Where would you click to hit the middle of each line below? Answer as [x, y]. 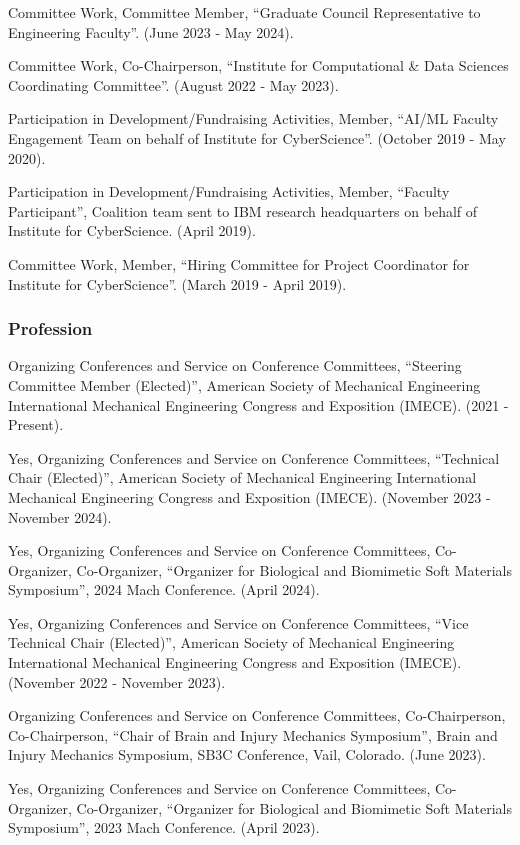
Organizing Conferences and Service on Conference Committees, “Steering [235, 365]
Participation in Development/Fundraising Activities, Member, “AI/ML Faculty [253, 118]
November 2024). [60, 516]
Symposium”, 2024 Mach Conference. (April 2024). [164, 589]
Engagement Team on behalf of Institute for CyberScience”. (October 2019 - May [257, 137]
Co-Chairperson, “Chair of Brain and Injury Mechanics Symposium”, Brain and [253, 734]
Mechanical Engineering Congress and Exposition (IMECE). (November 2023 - [249, 496]
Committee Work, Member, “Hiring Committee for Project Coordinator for [239, 263]
